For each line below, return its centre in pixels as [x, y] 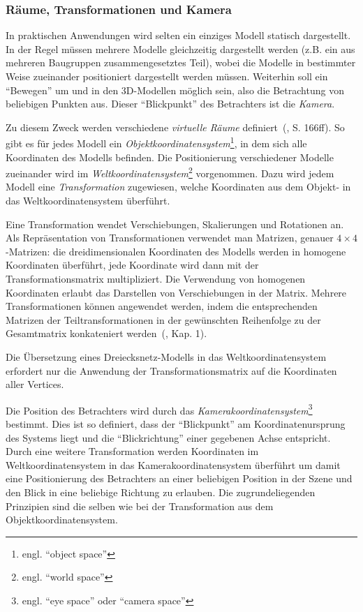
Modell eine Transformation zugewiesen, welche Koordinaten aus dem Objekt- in [178, 187]
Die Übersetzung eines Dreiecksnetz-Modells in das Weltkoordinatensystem [166, 357]
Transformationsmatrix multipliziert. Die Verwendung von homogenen [156, 279]
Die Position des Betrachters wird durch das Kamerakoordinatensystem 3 [159, 409]
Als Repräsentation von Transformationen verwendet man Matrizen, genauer [170, 238]
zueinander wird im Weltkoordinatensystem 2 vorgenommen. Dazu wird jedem [170, 172]
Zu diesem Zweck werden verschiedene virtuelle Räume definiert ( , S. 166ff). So [175, 127]
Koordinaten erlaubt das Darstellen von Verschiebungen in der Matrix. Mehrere [176, 292]
